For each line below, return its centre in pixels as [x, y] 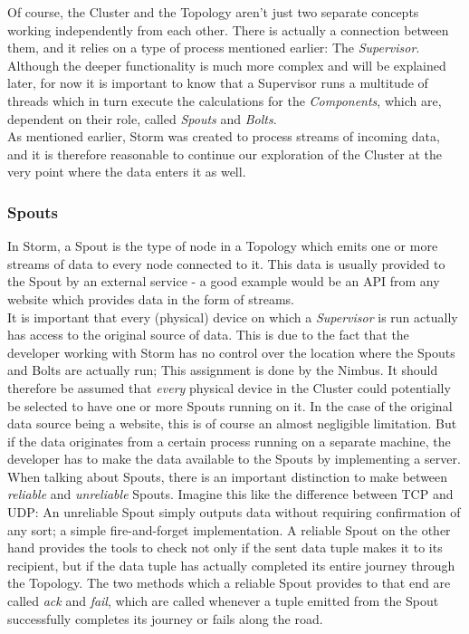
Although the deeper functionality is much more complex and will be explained [227, 65]
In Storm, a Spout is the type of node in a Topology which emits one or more [223, 246]
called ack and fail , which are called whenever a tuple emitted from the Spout [223, 601]
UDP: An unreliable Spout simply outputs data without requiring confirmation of [234, 512]
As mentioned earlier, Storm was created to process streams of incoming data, [224, 136]
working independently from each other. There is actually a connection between [228, 29]
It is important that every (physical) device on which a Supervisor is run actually [233, 317]
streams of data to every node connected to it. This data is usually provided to [226, 263]
